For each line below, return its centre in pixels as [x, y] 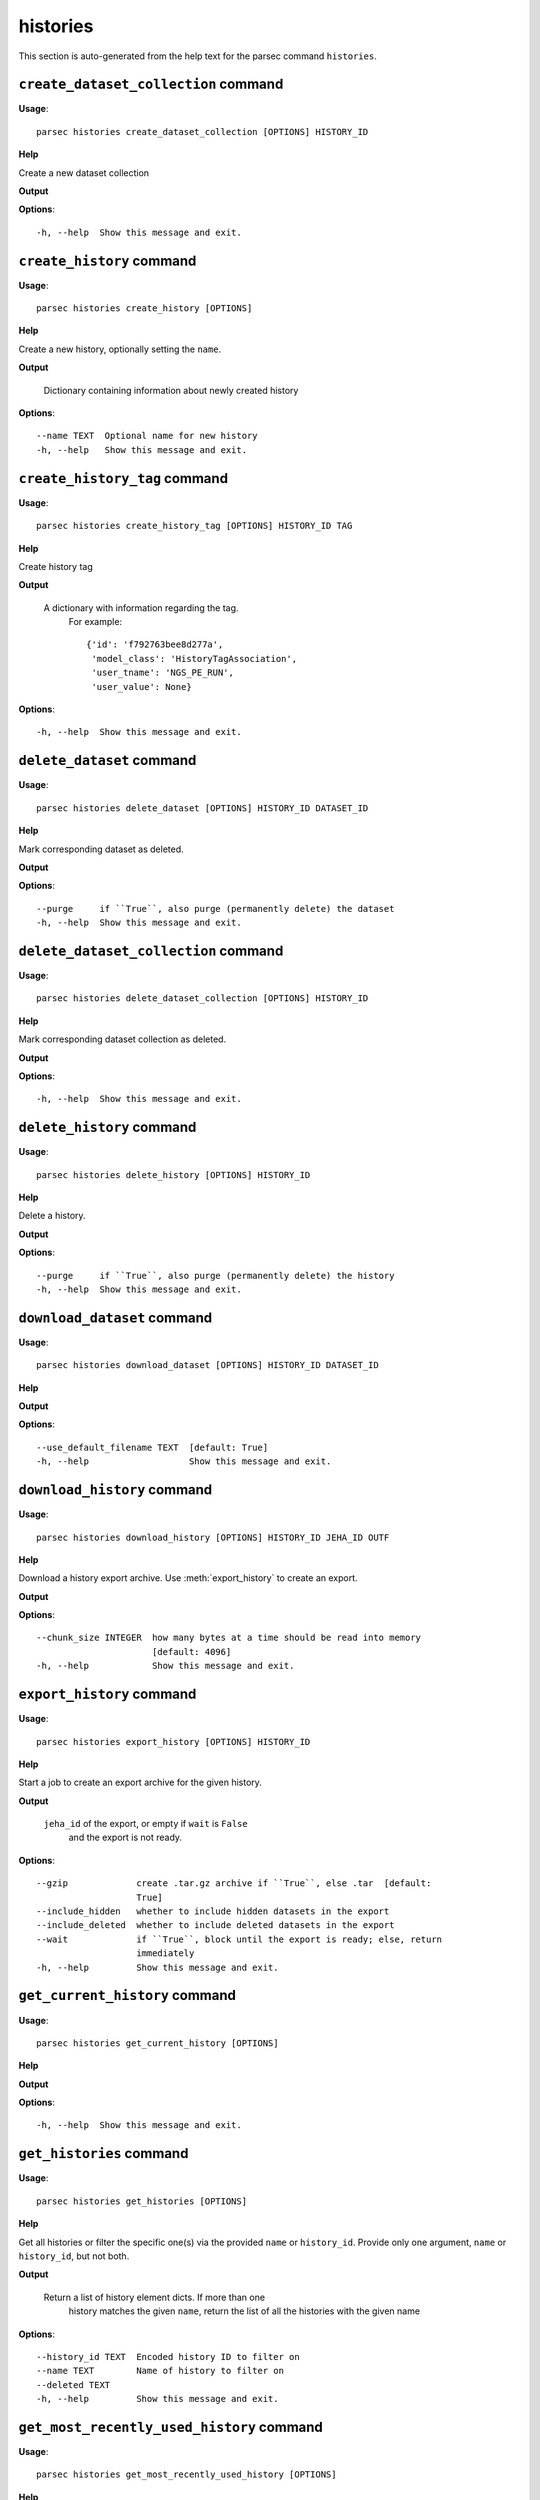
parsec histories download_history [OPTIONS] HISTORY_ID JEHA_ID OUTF [213, 1537]
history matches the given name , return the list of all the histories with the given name [244, 2311]
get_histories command [103, 2153]
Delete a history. [52, 1216]
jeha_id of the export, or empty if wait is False [146, 1824]
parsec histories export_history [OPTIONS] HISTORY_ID [173, 1741]
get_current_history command [127, 1995]
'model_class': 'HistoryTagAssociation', [194, 658]
